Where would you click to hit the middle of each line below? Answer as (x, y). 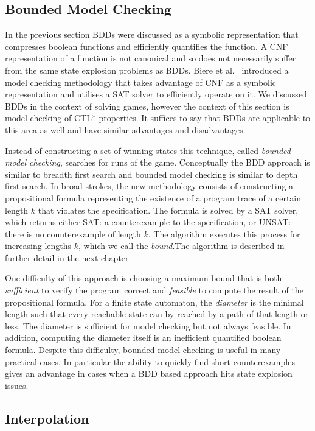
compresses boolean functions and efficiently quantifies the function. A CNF (147, 46)
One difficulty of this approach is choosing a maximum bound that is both (144, 278)
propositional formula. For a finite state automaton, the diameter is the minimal (154, 302)
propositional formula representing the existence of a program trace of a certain (153, 198)
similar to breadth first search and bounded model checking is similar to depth (151, 174)
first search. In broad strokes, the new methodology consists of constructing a (149, 186)
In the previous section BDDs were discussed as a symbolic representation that (152, 34)
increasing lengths (38, 246)
